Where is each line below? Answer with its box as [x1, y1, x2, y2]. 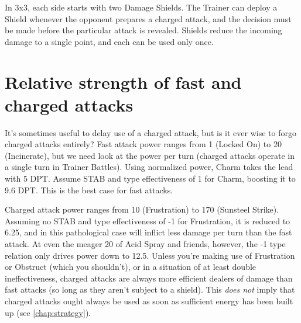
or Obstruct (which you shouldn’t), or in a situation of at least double [5, 261, 256, 273]
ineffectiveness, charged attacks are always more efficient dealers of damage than [5, 272, 293, 284]
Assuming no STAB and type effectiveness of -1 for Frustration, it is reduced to [5, 214, 290, 227]
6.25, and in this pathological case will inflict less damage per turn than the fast [5, 226, 292, 238]
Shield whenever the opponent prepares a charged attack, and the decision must [5, 12, 292, 25]
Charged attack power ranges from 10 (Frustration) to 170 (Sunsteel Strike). [5, 203, 279, 216]
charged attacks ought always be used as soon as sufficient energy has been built [5, 295, 293, 307]
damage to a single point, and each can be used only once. [5, 35, 214, 47]
